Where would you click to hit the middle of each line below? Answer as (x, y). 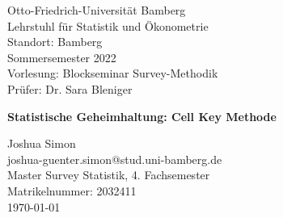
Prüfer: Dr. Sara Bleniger (70, 88)
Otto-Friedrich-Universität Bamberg (97, 10)
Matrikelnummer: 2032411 (72, 190)
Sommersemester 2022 (62, 57)
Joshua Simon (42, 143)
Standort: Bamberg (55, 42)
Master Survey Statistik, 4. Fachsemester (109, 175)
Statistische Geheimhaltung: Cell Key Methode (142, 116)
